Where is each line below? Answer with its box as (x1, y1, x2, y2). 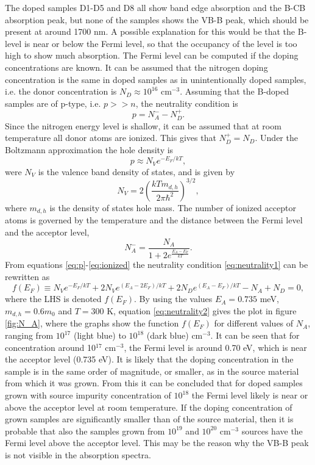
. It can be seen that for (210, 329, 300, 342)
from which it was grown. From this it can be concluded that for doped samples (5, 377, 303, 389)
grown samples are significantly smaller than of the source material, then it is (5, 413, 294, 425)
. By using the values (134, 292, 213, 305)
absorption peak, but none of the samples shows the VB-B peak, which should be (5, 13, 309, 26)
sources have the (241, 424, 303, 437)
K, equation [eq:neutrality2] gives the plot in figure (107, 305, 297, 317)
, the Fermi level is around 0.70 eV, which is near (124, 341, 307, 353)
